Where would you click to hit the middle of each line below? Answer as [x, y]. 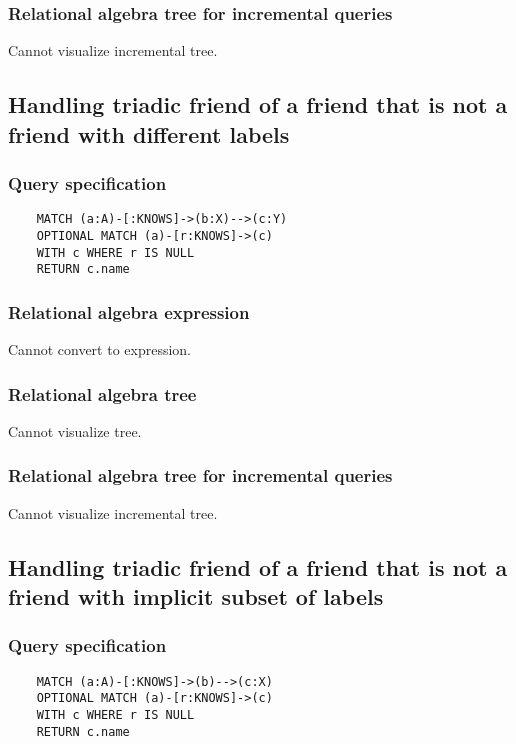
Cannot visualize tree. [75, 430]
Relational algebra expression [129, 311]
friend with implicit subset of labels [196, 596]
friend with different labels [149, 133]
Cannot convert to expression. [100, 349]
